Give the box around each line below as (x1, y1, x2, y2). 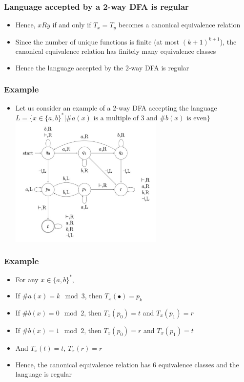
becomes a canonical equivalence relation (118, 20, 241, 30)
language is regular (15, 369, 72, 379)
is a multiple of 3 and (93, 114, 158, 122)
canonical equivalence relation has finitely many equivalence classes (15, 46, 216, 56)
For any (15, 274, 39, 284)
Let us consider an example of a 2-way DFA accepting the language (15, 102, 217, 112)
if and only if (52, 20, 91, 30)
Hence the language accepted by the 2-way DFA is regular (15, 62, 189, 72)
